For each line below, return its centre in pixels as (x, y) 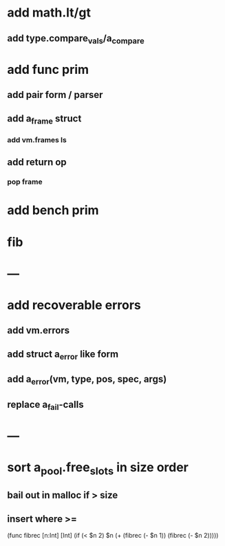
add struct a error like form (63, 355)
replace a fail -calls (45, 405)
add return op (37, 163)
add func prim (48, 69)
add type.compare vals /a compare (76, 39)
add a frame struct (44, 119)
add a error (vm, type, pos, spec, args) (87, 380)
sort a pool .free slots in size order (98, 469)
